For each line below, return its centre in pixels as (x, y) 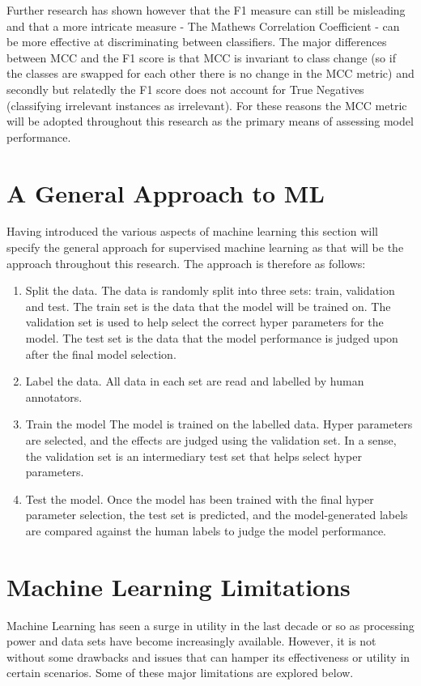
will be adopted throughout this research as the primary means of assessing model (210, 121)
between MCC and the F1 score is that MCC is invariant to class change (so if (201, 57)
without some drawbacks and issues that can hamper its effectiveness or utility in (208, 656)
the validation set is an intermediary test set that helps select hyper (193, 456)
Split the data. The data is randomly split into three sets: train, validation (210, 290)
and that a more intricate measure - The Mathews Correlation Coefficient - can (203, 26)
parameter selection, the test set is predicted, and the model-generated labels (217, 515)
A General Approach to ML (166, 192)
